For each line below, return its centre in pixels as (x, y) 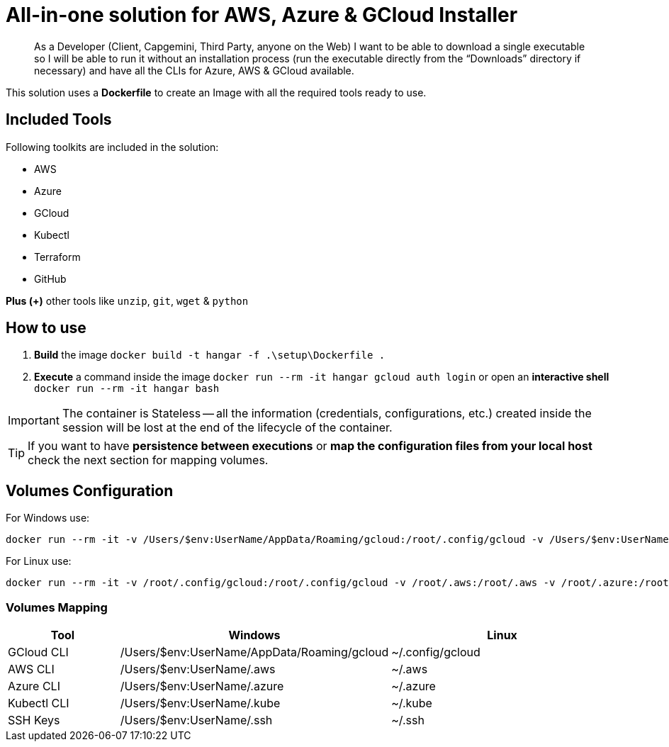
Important (34, 421)
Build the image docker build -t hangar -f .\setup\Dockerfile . (210, 355)
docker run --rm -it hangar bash (127, 389)
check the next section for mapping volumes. (148, 460)
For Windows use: (48, 518)
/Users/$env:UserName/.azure (202, 686)
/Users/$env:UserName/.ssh (196, 720)
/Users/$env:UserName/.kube (200, 703)
